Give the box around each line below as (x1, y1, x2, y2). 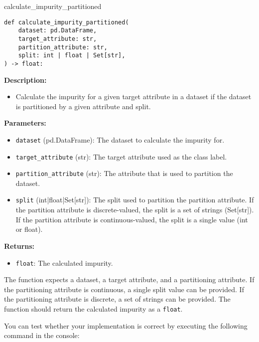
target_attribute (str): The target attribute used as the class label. (15, 151, 227, 162)
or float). (15, 224, 43, 234)
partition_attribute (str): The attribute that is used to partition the (15, 168, 233, 178)
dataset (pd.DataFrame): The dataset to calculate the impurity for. (15, 134, 225, 145)
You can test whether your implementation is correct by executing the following (4, 320, 248, 331)
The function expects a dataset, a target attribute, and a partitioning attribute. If (4, 274, 255, 285)
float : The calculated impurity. (15, 257, 113, 268)
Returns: (4, 240, 35, 251)
